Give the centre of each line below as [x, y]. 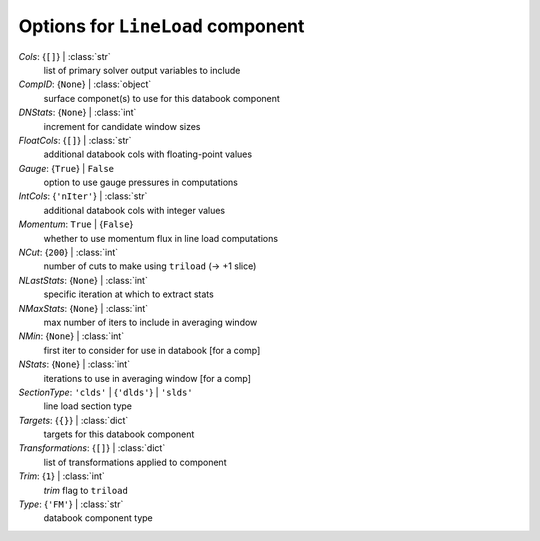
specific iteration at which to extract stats [128, 294]
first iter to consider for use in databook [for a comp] [152, 350]
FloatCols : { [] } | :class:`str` [75, 140]
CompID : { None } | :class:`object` [85, 84]
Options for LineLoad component [161, 26]
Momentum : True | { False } [76, 224]
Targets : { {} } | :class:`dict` [73, 420]
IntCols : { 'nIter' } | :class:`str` [83, 196]
